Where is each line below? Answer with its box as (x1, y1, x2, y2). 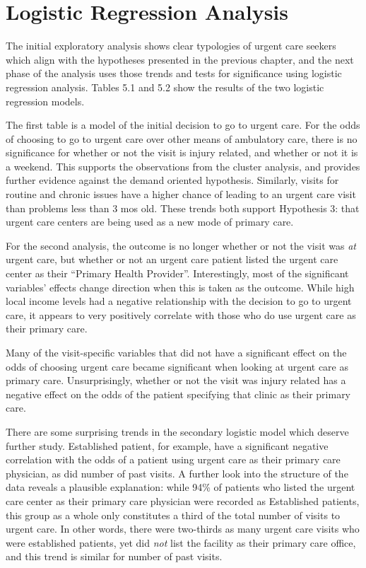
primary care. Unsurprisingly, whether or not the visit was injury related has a (6, 373, 346, 388)
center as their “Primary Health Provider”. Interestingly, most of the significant (6, 266, 349, 281)
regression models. (6, 93, 85, 108)
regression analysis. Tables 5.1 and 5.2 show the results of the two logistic (6, 79, 324, 94)
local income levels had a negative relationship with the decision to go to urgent (6, 294, 352, 308)
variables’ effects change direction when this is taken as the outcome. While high (6, 279, 355, 294)
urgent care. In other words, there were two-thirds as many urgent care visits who (6, 521, 360, 536)
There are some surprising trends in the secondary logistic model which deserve (6, 424, 349, 439)
